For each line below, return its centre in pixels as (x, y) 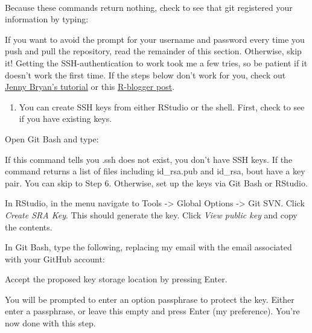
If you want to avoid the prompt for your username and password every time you (155, 39)
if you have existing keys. (65, 119)
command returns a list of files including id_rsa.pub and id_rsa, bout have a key (155, 171)
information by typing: (47, 19)
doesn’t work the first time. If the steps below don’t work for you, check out (145, 75)
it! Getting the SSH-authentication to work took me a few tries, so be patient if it (156, 62)
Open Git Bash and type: (52, 138)
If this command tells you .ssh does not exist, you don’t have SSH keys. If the (149, 159)
